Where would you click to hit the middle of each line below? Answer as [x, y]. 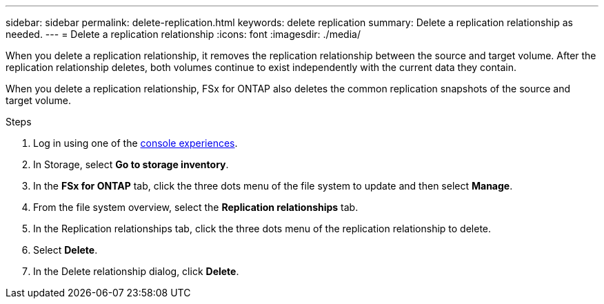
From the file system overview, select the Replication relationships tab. [196, 207]
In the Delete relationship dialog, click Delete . [136, 271]
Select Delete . [66, 250]
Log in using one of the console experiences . [135, 143]
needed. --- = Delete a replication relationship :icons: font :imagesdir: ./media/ [183, 34]
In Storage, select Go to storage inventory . [131, 164]
